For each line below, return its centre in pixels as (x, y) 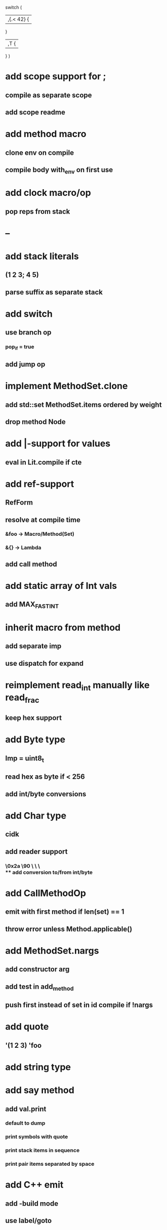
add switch (29, 314)
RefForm (19, 503)
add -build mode (32, 1203)
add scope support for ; (56, 77)
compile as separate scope (49, 95)
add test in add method (39, 987)
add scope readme (35, 112)
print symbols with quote (37, 1137)
